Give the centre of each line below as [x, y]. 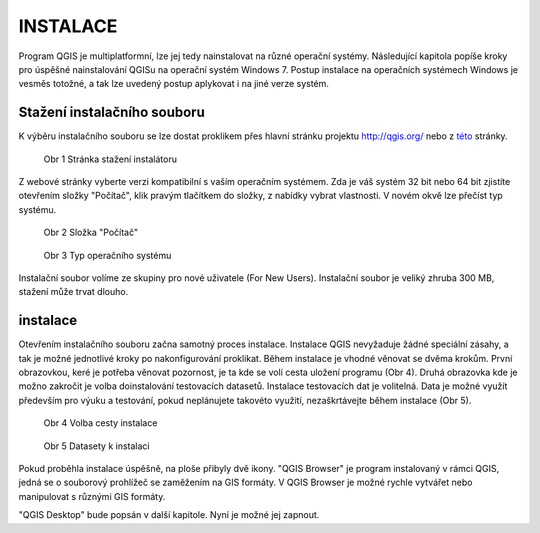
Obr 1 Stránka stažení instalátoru [110, 159]
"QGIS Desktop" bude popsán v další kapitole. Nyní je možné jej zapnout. [169, 515]
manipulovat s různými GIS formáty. [92, 496]
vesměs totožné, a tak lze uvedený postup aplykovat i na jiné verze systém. [174, 84]
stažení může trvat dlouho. [73, 292]
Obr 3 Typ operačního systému [107, 255]
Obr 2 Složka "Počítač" [91, 232]
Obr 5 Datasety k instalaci [96, 446]
